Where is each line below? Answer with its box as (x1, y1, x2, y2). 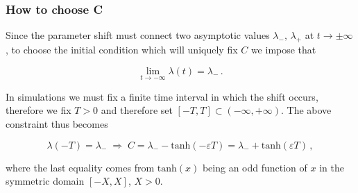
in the (319, 160, 344, 174)
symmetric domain (6, 174, 85, 188)
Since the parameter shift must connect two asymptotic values (6, 28, 270, 42)
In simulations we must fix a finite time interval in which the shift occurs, (6, 89, 318, 103)
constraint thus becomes (6, 117, 108, 131)
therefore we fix (6, 103, 71, 117)
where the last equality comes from (6, 160, 155, 174)
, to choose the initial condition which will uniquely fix (6, 42, 238, 57)
